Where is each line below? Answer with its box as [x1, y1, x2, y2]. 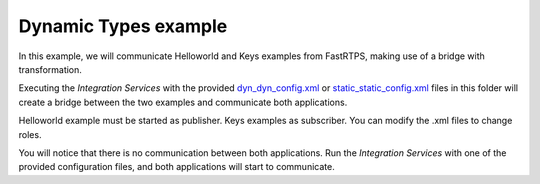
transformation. [18, 63, 82, 75]
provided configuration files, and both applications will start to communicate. [18, 161, 335, 173]
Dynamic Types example [18, 15, 228, 37]
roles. [18, 128, 42, 140]
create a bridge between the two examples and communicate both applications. [18, 96, 348, 108]
